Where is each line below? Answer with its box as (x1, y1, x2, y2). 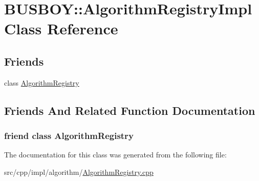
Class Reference (4, 18, 118, 39)
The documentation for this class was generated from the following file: (4, 149, 227, 160)
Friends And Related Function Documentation (4, 102, 255, 118)
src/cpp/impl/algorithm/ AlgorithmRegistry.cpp (4, 166, 154, 177)
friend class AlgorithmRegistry (4, 129, 134, 142)
